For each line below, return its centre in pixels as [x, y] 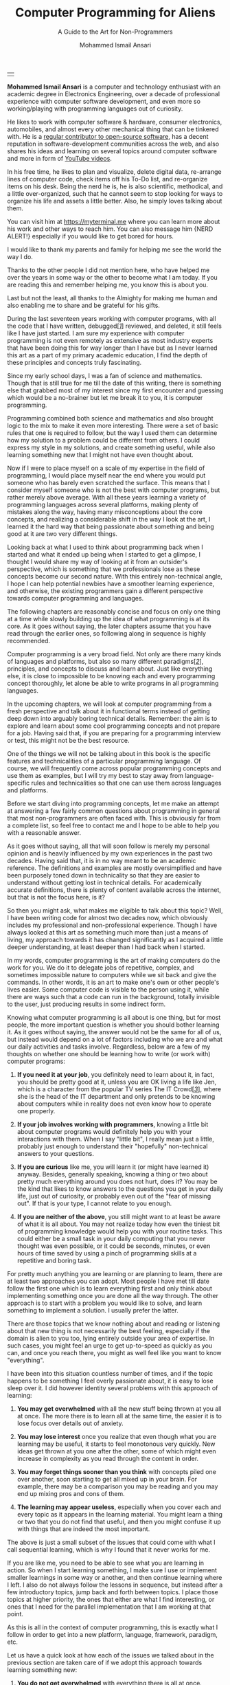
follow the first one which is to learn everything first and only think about [110, 1288]
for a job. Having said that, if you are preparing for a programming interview [114, 733]
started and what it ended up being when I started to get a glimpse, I [104, 554]
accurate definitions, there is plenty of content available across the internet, [114, 890]
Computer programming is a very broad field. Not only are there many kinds [114, 654]
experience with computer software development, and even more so [104, 101]
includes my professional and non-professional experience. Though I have [112, 925]
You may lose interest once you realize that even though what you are [117, 1436]
